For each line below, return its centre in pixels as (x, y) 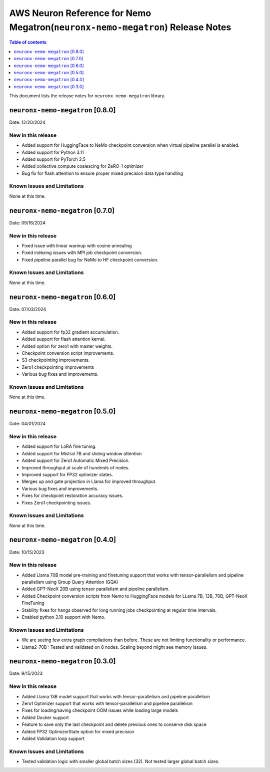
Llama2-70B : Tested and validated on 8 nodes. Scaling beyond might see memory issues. (114, 647)
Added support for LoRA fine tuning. (59, 446)
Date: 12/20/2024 (27, 122)
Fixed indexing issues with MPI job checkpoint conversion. (82, 252)
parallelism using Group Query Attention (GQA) (70, 582)
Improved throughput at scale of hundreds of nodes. (76, 467)
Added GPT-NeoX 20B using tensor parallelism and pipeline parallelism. (96, 589)
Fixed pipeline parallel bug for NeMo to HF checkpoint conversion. (90, 260)
